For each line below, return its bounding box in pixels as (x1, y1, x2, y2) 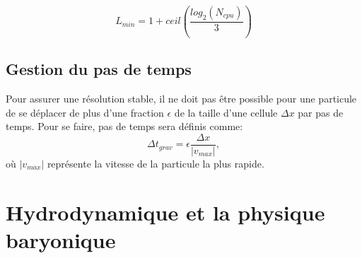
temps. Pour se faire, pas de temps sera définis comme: (6, 119, 243, 134)
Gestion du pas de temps (6, 58, 192, 80)
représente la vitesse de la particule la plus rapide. (47, 156, 264, 170)
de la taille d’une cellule (174, 105, 278, 119)
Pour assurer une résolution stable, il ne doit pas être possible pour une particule (6, 91, 357, 106)
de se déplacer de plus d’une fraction (6, 105, 164, 119)
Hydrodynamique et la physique (6, 197, 325, 226)
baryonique (6, 225, 116, 254)
